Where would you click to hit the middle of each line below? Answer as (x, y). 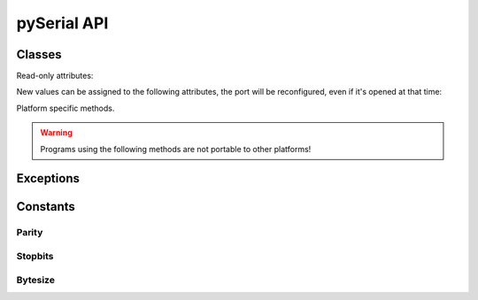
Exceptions (48, 178)
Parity (30, 233)
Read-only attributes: (55, 76)
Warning (56, 133)
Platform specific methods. (66, 108)
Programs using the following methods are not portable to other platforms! (176, 149)
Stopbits (35, 256)
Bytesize (35, 280)
